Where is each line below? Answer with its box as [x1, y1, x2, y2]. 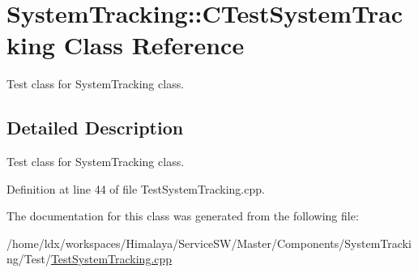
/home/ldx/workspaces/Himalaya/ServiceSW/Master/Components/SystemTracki [6, 234, 412, 251]
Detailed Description [6, 115, 184, 140]
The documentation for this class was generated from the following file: [6, 207, 359, 224]
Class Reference [63, 28, 245, 62]
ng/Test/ [6, 250, 51, 267]
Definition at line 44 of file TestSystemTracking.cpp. [6, 180, 265, 197]
